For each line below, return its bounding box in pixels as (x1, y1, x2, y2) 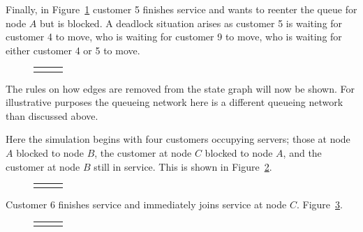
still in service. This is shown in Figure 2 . (94, 159, 272, 173)
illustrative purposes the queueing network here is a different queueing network (6, 95, 343, 109)
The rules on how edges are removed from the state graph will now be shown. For (6, 81, 355, 95)
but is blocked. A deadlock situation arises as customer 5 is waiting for (40, 15, 343, 30)
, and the (283, 146, 322, 160)
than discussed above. (6, 108, 98, 123)
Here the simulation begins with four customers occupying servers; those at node (6, 132, 350, 146)
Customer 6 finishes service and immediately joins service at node (6, 197, 287, 212)
